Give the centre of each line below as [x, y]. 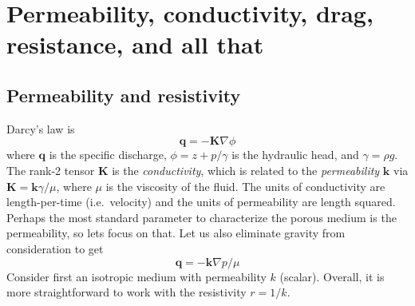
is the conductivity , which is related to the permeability [246, 170]
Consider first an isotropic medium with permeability [136, 276]
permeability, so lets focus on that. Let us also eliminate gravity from [176, 233]
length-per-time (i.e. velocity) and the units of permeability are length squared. [201, 202]
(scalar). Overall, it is [332, 276]
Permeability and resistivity [124, 95]
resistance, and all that [135, 44]
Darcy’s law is [41, 128]
